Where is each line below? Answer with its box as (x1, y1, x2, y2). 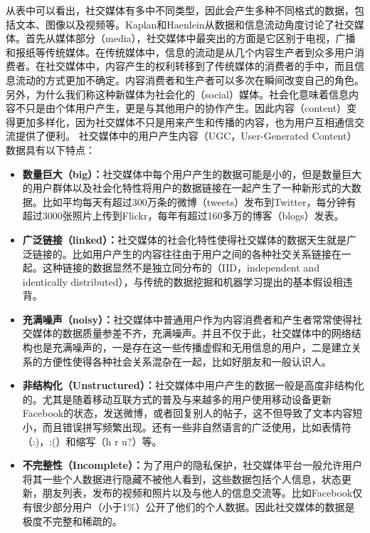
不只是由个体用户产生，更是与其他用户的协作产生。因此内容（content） (15, 100, 347, 115)
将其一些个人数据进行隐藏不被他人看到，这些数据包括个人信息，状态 (22, 471, 342, 486)
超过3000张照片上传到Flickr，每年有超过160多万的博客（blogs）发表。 (22, 208, 344, 223)
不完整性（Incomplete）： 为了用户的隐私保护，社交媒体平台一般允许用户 (22, 457, 362, 472)
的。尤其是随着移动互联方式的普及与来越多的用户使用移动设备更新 (22, 391, 332, 406)
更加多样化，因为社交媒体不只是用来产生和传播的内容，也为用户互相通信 (15, 114, 354, 129)
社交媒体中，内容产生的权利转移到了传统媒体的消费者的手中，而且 (45, 58, 354, 73)
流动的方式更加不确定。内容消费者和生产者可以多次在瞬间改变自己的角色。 (15, 72, 364, 87)
